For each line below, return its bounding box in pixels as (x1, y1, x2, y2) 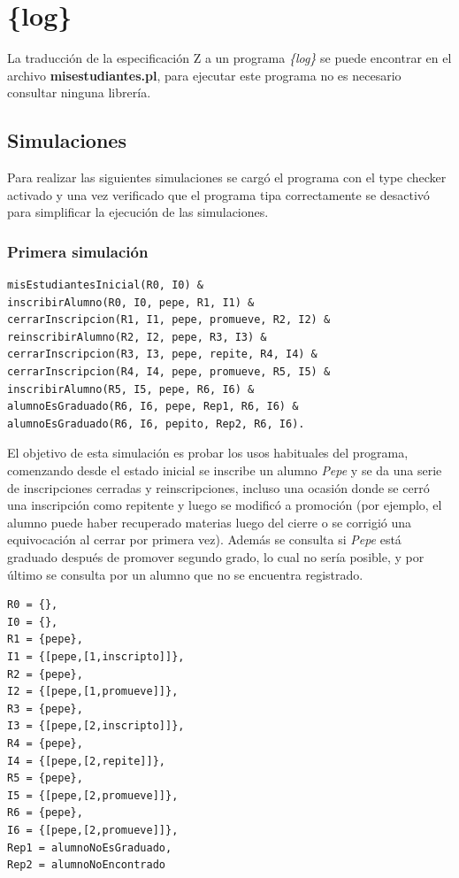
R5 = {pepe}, (7, 772, 83, 785)
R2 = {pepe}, (7, 667, 83, 681)
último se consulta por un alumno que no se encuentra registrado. (7, 565, 363, 583)
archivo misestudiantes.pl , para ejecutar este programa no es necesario (7, 65, 402, 84)
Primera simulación (7, 240, 149, 262)
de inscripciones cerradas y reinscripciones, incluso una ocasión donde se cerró (7, 478, 430, 497)
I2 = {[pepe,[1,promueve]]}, (7, 685, 179, 698)
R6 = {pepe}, (7, 806, 83, 820)
